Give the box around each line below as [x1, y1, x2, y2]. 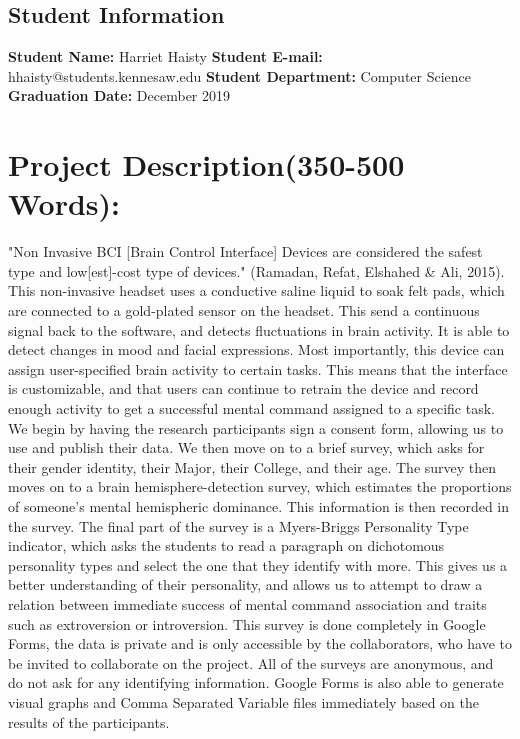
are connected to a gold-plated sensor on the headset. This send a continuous [8, 300, 480, 321]
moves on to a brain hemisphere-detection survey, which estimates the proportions [8, 476, 512, 497]
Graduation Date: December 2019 [8, 85, 231, 106]
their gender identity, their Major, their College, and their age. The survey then [8, 456, 497, 477]
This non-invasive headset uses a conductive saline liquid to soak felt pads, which [8, 280, 505, 301]
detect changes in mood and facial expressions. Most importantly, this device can [8, 339, 505, 360]
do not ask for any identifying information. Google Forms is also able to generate [8, 672, 504, 693]
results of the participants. [8, 711, 170, 732]
